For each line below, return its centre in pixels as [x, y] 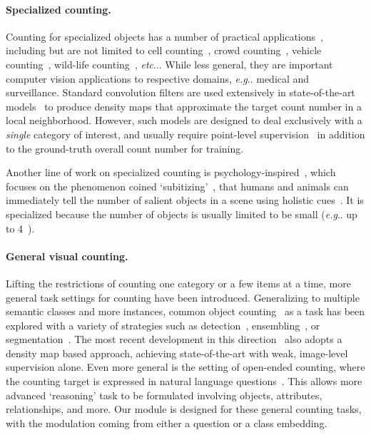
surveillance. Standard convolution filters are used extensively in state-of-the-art [181, 92]
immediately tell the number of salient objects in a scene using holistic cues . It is [185, 200]
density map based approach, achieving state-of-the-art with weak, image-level [177, 353]
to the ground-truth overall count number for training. [125, 148]
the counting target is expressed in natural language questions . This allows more [184, 381]
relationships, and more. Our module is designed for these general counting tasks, [184, 409]
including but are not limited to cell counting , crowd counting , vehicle [164, 50]
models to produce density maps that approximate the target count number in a [184, 106]
